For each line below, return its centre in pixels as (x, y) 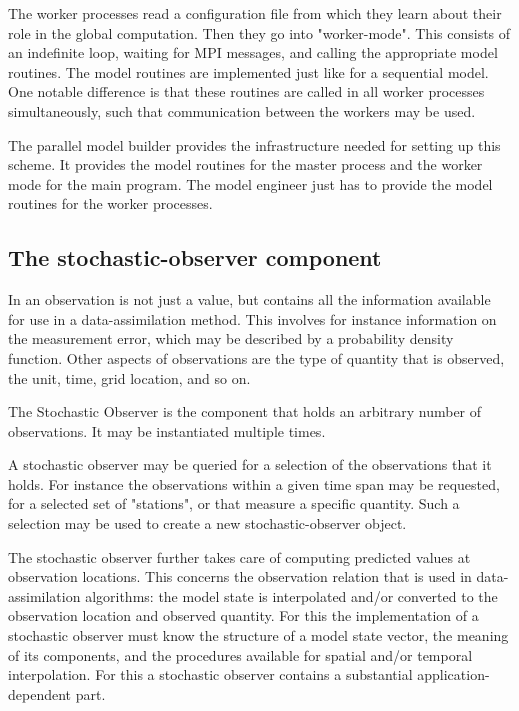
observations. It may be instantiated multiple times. (167, 430)
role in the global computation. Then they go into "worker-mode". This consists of (259, 32)
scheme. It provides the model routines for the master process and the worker (245, 164)
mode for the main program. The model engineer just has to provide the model (250, 183)
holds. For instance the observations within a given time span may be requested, (254, 483)
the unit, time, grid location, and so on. (129, 377)
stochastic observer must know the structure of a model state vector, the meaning (258, 635)
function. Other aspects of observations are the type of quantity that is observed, (256, 357)
